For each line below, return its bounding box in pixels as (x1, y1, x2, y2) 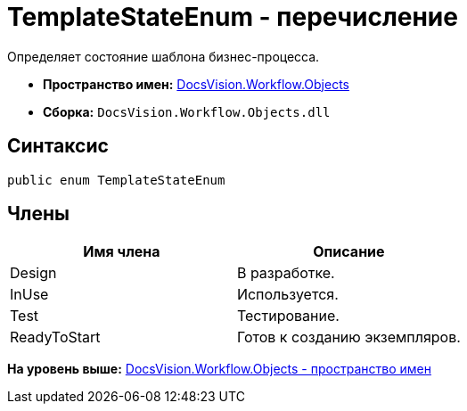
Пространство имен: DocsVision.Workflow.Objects (43, 76, 349, 92)
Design (10, 264, 57, 283)
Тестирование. (236, 307, 340, 325)
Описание (313, 242, 385, 261)
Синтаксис (7, 135, 109, 158)
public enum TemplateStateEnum (7, 172, 225, 187)
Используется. (236, 285, 339, 304)
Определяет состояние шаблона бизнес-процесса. (7, 48, 320, 64)
